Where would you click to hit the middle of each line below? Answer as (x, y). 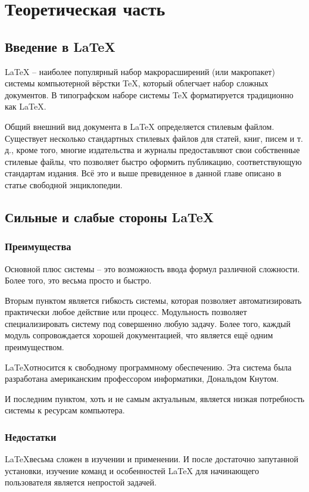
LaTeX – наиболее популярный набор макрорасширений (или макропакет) (140, 71)
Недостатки (31, 436)
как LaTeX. (26, 106)
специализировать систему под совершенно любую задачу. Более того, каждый (148, 323)
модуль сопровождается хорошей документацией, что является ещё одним (139, 335)
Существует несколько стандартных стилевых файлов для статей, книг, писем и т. (154, 138)
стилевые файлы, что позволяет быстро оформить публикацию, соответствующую (153, 161)
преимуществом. (35, 347)
